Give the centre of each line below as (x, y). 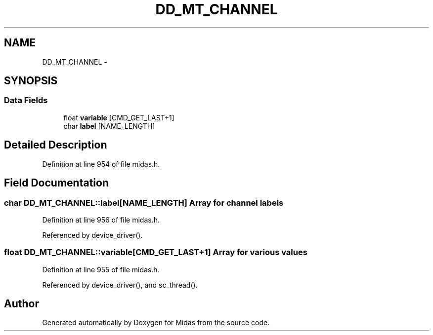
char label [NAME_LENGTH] (109, 126)
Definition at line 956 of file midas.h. (101, 220)
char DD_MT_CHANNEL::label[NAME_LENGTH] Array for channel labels (144, 203)
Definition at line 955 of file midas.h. (101, 269)
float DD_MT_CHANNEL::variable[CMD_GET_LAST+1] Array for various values (156, 252)
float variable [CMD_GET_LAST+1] (119, 117)
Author (22, 304)
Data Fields (26, 100)
